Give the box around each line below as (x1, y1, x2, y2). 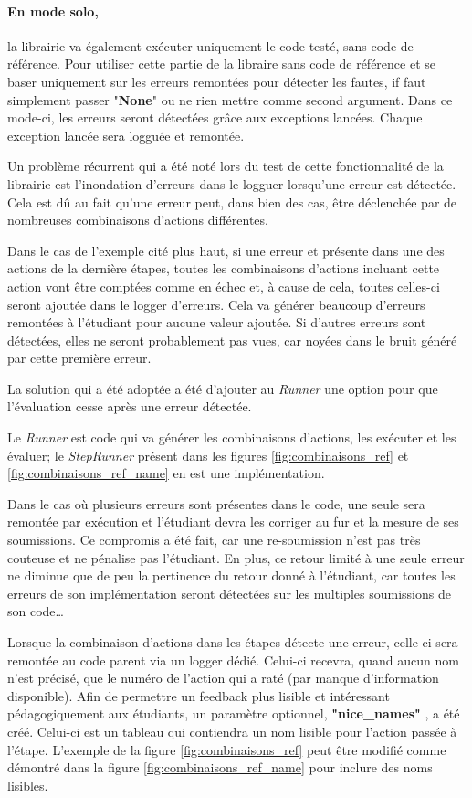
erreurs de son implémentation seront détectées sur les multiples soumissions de (7, 583, 451, 602)
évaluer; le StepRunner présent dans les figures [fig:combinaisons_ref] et (7, 445, 409, 464)
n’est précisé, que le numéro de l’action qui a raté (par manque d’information (7, 668, 439, 687)
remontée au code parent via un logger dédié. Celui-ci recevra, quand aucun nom (7, 650, 459, 669)
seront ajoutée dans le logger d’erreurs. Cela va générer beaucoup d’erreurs (7, 294, 425, 314)
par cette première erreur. (7, 348, 152, 367)
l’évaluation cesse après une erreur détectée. (7, 397, 252, 416)
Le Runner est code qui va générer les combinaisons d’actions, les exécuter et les (7, 428, 456, 447)
